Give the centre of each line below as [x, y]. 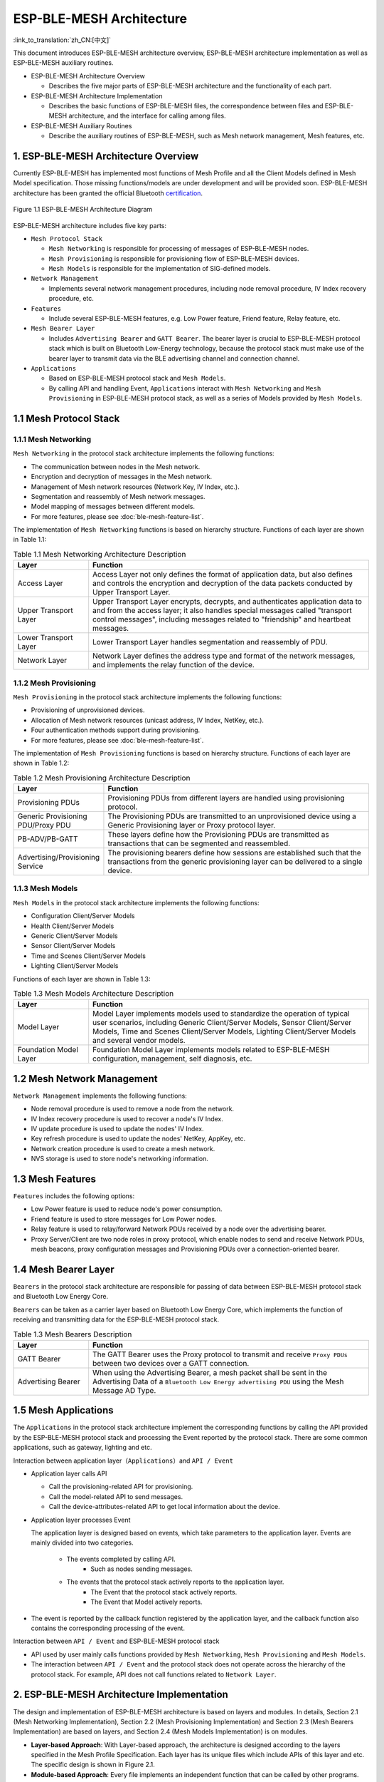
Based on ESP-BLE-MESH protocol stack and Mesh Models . [137, 378]
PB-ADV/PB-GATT [48, 839]
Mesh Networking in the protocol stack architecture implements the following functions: [144, 453]
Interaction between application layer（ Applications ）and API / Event [123, 1461]
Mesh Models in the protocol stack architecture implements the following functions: [136, 902]
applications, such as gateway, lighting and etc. [82, 1448]
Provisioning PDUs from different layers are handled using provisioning [226, 798]
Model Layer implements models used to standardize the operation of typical [221, 1014]
